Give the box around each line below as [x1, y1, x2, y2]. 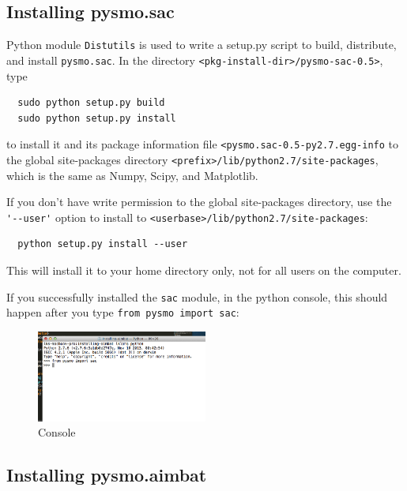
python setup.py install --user [17, 238, 188, 250]
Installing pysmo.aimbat [6, 463, 207, 487]
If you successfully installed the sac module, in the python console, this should [6, 288, 388, 305]
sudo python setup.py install [17, 112, 176, 124]
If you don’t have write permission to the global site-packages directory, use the [6, 193, 392, 210]
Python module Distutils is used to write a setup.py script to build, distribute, [6, 36, 397, 53]
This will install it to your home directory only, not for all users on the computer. [6, 262, 401, 279]
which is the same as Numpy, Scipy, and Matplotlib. [6, 167, 258, 183]
